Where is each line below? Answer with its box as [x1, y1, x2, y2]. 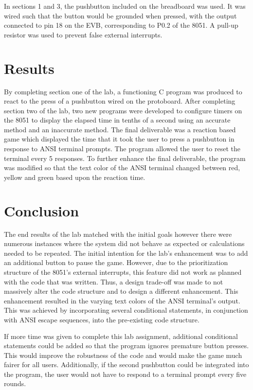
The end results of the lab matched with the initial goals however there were [4, 229, 232, 239]
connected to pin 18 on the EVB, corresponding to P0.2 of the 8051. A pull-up [4, 20, 238, 30]
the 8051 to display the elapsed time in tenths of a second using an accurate [4, 115, 231, 125]
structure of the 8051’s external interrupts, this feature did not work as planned [4, 266, 242, 277]
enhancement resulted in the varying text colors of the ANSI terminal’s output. [4, 295, 240, 305]
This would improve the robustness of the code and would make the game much [4, 350, 242, 360]
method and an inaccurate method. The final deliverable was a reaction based [4, 124, 236, 134]
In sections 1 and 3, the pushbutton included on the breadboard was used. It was [4, 1, 246, 11]
